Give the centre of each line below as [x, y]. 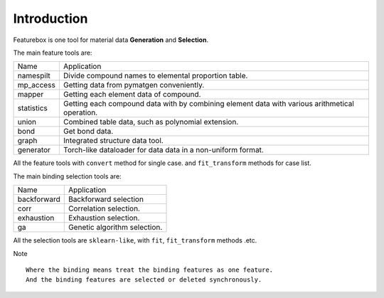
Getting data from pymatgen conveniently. [134, 85]
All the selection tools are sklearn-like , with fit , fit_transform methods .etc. [135, 240]
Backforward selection [106, 199]
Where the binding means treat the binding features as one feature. [150, 270]
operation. [80, 112]
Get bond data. [88, 132]
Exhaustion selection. [104, 218]
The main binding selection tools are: [67, 176]
